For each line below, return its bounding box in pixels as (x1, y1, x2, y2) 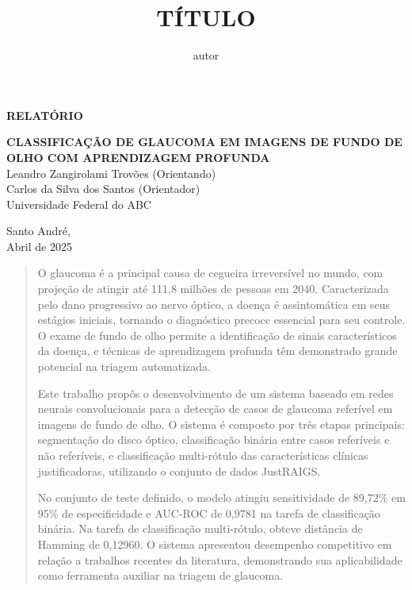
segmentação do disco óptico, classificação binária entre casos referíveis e (37, 431, 390, 448)
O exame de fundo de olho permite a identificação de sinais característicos (37, 326, 397, 343)
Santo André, (6, 222, 71, 239)
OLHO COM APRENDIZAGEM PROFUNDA (6, 148, 270, 165)
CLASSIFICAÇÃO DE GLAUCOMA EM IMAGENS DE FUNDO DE (6, 133, 402, 150)
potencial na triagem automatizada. (37, 358, 212, 375)
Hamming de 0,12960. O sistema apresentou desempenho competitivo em (37, 535, 392, 552)
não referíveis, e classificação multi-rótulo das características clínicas (37, 447, 368, 463)
